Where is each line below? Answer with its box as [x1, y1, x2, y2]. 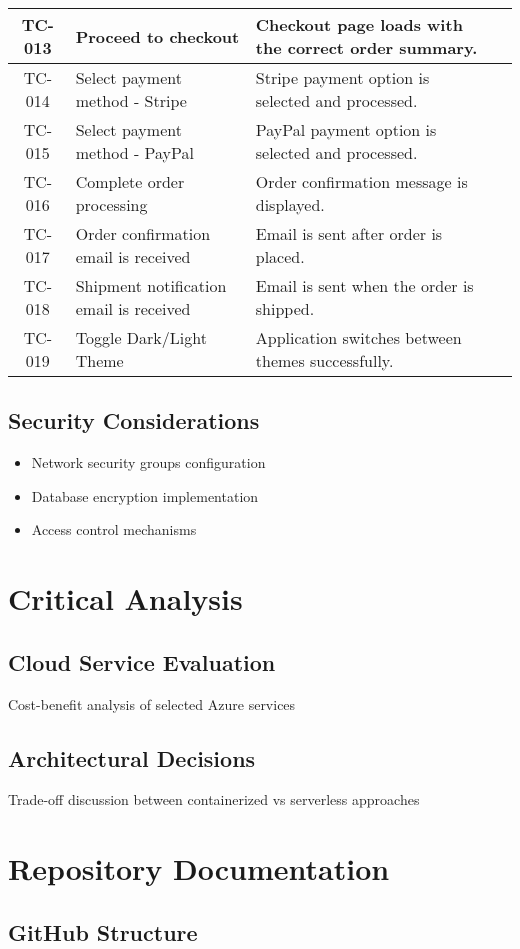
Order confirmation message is [255, 170, 468, 193]
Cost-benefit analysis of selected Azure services [8, 693, 296, 714]
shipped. [255, 297, 315, 320]
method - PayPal [75, 141, 194, 164]
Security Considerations [8, 405, 260, 436]
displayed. [255, 193, 325, 216]
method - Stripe [75, 89, 187, 112]
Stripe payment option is [255, 66, 430, 89]
